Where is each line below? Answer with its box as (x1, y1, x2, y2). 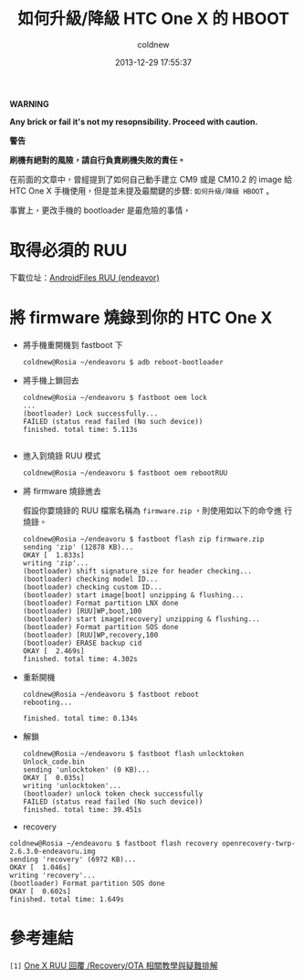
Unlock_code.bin (22, 757, 85, 766)
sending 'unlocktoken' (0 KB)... (22, 764, 151, 775)
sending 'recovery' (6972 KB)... (9, 855, 137, 864)
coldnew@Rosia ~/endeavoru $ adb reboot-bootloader (22, 357, 224, 366)
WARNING (9, 98, 49, 110)
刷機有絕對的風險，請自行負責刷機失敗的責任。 (9, 154, 185, 165)
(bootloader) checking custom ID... (22, 582, 162, 592)
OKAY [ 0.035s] (22, 773, 85, 782)
